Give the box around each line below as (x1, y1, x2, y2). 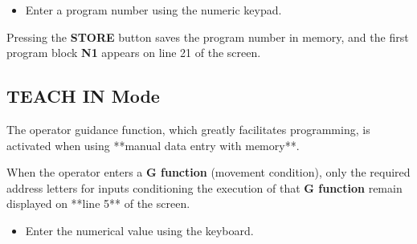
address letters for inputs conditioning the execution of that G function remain (6, 179, 403, 196)
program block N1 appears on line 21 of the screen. (6, 44, 261, 61)
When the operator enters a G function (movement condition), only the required (6, 164, 411, 181)
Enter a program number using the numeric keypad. (25, 2, 282, 18)
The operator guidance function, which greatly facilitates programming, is (6, 120, 370, 137)
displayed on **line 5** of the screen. (6, 195, 190, 212)
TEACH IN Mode (6, 83, 160, 108)
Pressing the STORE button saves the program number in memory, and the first (6, 28, 409, 45)
